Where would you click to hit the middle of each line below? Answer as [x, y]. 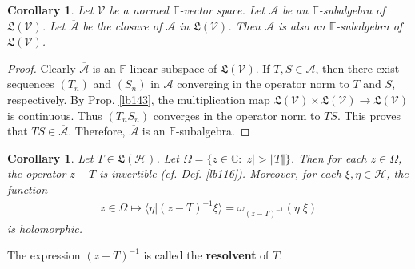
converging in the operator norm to [263, 84]
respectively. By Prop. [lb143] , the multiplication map [139, 99]
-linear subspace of [172, 68]
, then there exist [357, 68]
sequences [31, 84]
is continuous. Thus [55, 115]
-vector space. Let [222, 10]
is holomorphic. [45, 228]
